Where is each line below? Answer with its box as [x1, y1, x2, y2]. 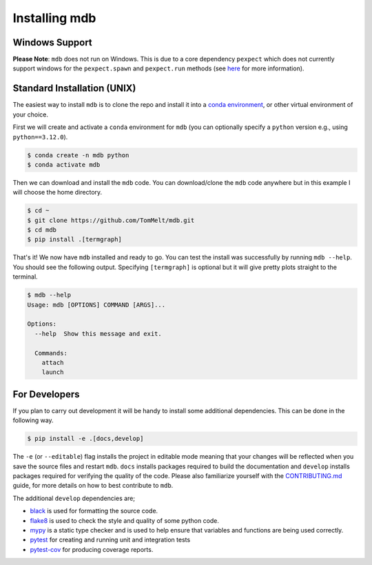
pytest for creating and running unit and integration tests [30, 535, 191, 544]
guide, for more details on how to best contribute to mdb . [12, 482, 174, 490]
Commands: [34, 349, 68, 357]
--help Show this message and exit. [34, 330, 162, 337]
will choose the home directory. [12, 188, 103, 197]
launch [41, 368, 64, 376]
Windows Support [12, 37, 92, 48]
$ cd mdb [27, 226, 57, 234]
